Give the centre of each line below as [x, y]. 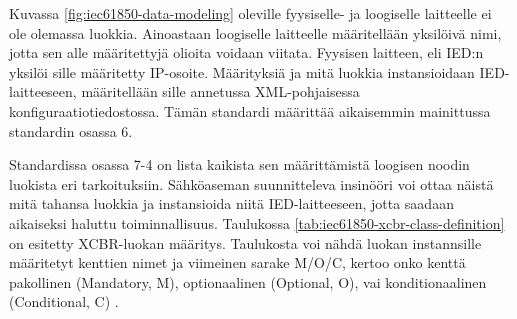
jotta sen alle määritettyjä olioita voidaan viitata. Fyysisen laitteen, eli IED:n [246, 52]
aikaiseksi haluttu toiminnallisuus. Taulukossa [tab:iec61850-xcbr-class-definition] [257, 222]
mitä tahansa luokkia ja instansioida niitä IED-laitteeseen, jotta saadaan [231, 203]
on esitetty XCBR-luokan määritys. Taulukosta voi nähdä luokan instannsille [245, 242]
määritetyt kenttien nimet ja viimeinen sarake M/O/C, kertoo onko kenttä [237, 262]
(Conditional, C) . [64, 301]
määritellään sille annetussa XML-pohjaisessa [220, 91]
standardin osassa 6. [71, 130]
